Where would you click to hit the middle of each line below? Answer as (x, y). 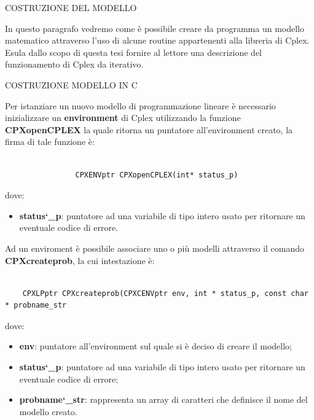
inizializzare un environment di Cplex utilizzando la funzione (123, 118)
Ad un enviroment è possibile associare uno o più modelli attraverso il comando (155, 248)
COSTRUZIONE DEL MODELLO (71, 7)
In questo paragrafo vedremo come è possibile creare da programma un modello (155, 28)
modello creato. (48, 411)
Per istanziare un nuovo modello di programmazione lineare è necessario (140, 105)
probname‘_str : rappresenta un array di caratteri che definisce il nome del (163, 399)
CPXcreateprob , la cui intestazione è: (80, 260)
